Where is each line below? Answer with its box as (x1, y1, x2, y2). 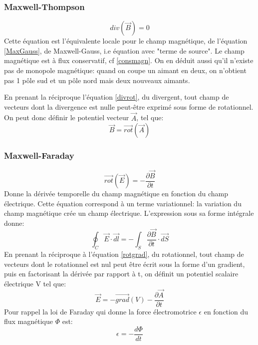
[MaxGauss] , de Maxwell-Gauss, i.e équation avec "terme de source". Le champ (4, 45, 245, 56)
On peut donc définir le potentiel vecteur (4, 112, 129, 123)
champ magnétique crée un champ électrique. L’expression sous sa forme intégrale (4, 208, 254, 218)
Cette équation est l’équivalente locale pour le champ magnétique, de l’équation (4, 36, 248, 46)
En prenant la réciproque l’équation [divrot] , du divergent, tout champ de (4, 92, 229, 102)
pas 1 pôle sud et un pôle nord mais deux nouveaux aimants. (4, 75, 190, 85)
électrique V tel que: (4, 278, 66, 288)
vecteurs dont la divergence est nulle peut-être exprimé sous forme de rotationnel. (4, 101, 254, 112)
